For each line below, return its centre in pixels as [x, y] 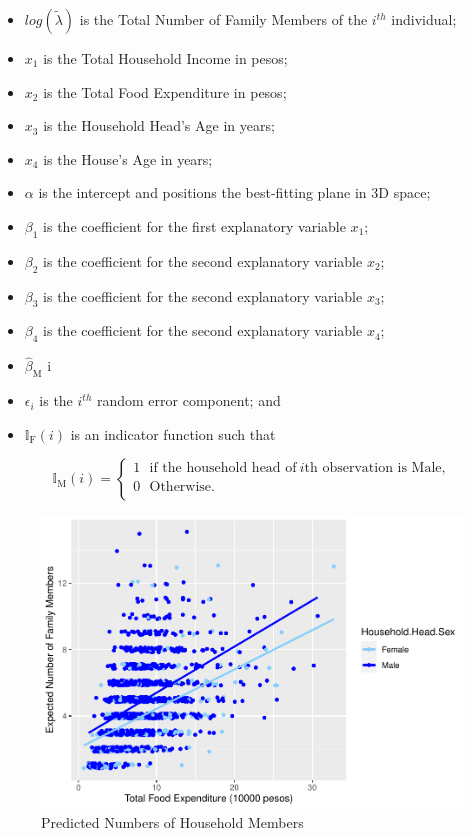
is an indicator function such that [173, 433]
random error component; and [188, 400]
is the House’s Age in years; [128, 158]
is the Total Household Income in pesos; [165, 58]
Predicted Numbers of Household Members [172, 822]
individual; [424, 19]
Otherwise [180, 487]
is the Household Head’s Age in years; [159, 125]
